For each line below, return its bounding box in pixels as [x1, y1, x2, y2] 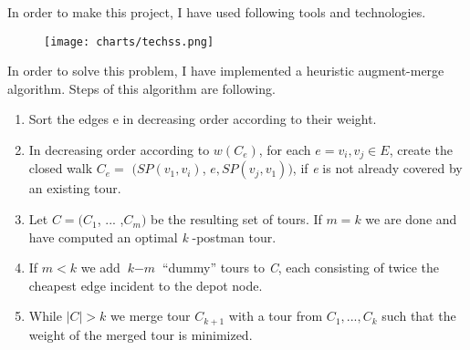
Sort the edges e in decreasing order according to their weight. [28, 109, 377, 129]
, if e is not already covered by [292, 159, 463, 178]
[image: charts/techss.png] [44, 35, 214, 48]
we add [80, 258, 120, 277]
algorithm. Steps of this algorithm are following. [7, 78, 276, 98]
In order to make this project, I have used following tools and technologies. [7, 3, 426, 21]
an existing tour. [28, 179, 121, 198]
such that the [381, 306, 456, 325]
